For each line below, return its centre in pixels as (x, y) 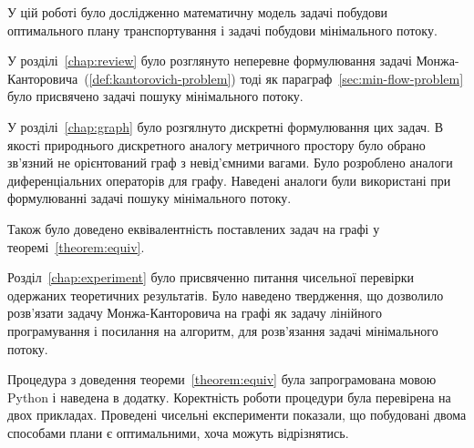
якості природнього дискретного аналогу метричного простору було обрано (216, 144)
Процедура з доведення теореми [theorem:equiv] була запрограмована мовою (222, 379)
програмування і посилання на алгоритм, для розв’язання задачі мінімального (223, 330)
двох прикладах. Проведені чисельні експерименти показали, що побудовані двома (237, 415)
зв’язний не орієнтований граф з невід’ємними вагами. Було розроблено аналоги (230, 163)
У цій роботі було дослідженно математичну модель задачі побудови (198, 12)
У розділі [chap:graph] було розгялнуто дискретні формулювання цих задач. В (225, 126)
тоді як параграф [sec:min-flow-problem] (352, 78)
